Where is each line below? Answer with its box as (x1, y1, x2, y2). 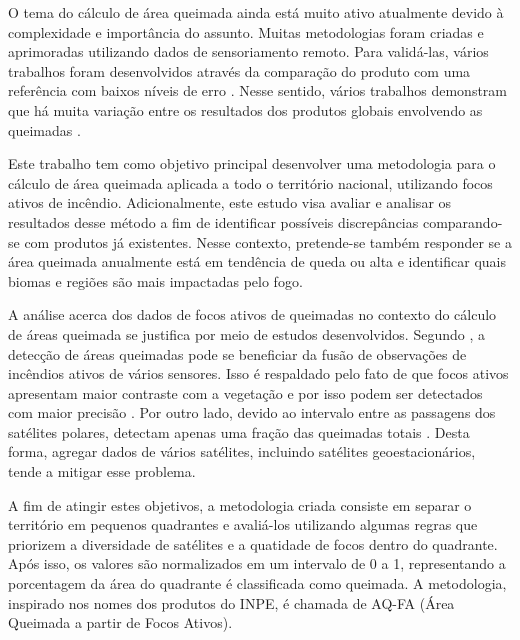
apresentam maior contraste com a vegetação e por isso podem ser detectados (8, 382, 483, 403)
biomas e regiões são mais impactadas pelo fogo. (8, 270, 303, 291)
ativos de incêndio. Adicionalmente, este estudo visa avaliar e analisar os (8, 192, 452, 213)
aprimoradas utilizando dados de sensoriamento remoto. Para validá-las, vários (8, 41, 489, 62)
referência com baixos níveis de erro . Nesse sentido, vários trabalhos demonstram (8, 80, 508, 101)
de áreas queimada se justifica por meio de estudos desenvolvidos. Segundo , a (8, 323, 485, 344)
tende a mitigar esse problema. (8, 461, 196, 482)
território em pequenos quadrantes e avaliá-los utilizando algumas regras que (8, 514, 478, 535)
